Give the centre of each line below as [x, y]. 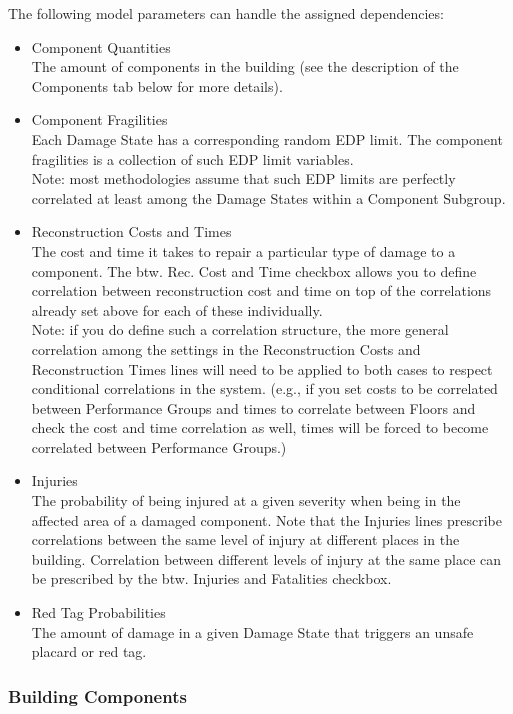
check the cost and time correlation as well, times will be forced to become [260, 427]
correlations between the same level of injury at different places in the [245, 539]
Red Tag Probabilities [98, 612]
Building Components [97, 695]
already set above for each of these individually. [177, 309]
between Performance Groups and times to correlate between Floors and [253, 407]
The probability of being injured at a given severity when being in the [246, 500]
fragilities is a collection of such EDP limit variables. [192, 158]
